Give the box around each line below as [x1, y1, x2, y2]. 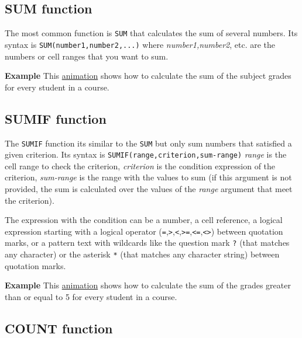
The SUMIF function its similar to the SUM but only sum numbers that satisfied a [5, 137, 292, 149]
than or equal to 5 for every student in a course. [5, 290, 177, 302]
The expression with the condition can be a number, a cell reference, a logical [5, 214, 283, 226]
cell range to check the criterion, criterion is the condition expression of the [5, 159, 276, 172]
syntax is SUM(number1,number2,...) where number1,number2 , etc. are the [5, 38, 276, 50]
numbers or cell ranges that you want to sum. [5, 50, 169, 62]
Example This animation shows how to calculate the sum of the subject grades [5, 69, 291, 82]
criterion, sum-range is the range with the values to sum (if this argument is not [5, 171, 292, 183]
